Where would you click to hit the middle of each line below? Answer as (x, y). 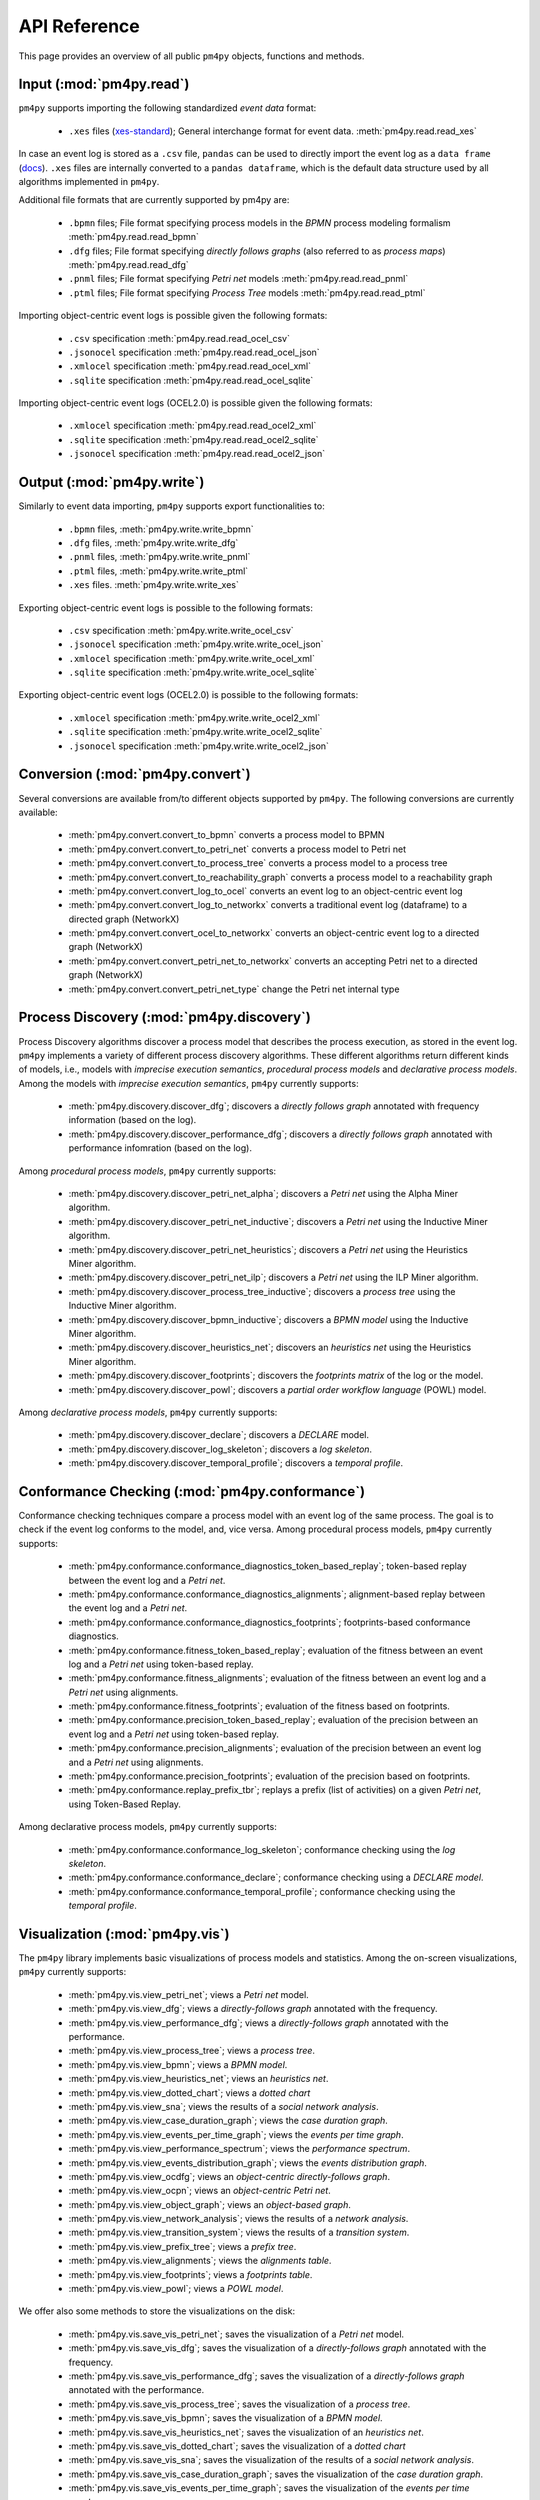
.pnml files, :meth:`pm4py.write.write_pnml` (159, 557)
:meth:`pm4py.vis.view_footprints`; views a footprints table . (190, 2274)
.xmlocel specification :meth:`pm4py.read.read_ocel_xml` (190, 366)
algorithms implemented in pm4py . (89, 182)
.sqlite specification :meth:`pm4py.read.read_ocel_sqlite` (191, 380)
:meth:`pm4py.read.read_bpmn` (133, 237)
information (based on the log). (132, 1120)
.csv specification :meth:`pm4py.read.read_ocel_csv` (179, 338)
